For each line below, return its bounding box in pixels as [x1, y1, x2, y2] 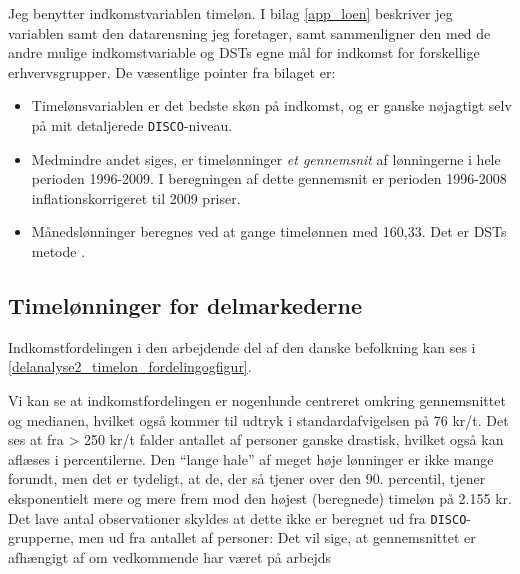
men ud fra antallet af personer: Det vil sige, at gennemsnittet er [78, 527, 476, 548]
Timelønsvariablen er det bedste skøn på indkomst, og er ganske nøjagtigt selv [31, 95, 512, 116]
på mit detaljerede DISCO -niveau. [31, 114, 233, 135]
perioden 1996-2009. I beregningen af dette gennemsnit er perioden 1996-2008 [31, 168, 507, 189]
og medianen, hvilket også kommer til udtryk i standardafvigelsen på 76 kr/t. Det [8, 409, 509, 430]
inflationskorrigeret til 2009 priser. [31, 187, 241, 208]
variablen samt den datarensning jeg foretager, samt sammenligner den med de [8, 22, 491, 43]
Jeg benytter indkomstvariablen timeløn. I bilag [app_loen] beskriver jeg [8, 3, 453, 23]
